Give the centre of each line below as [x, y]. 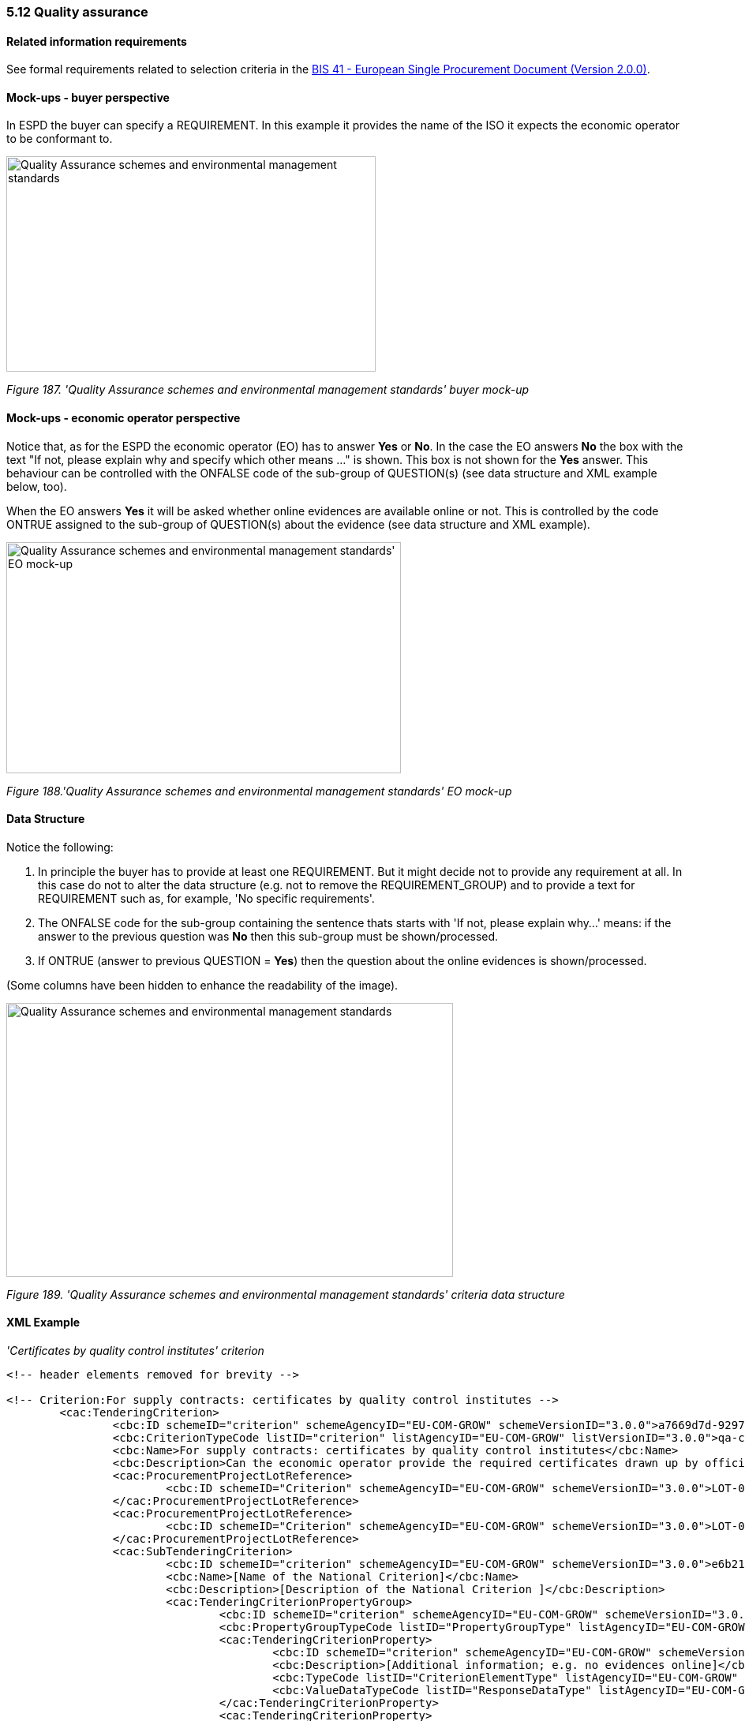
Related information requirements [97, 41]
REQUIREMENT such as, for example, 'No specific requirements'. [206, 898]
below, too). [37, 486]
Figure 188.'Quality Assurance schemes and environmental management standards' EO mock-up [259, 791]
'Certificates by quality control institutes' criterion [135, 1351]
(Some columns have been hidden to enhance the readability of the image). [202, 985]
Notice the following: [60, 847]
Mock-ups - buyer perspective [88, 97]
